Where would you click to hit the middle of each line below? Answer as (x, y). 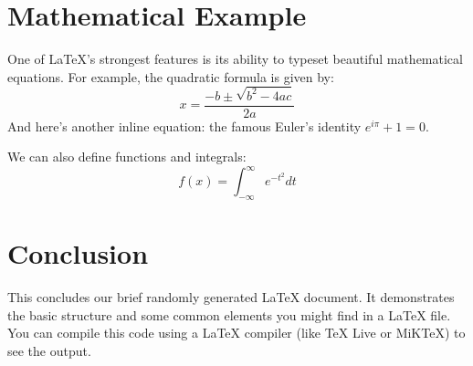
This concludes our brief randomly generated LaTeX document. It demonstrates (231, 297)
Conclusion (78, 253)
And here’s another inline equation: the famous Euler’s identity (184, 125)
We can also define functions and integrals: (127, 157)
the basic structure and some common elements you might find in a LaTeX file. (229, 314)
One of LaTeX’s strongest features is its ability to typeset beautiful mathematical (235, 59)
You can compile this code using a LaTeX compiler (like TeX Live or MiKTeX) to (236, 333)
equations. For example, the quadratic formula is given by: (171, 76)
